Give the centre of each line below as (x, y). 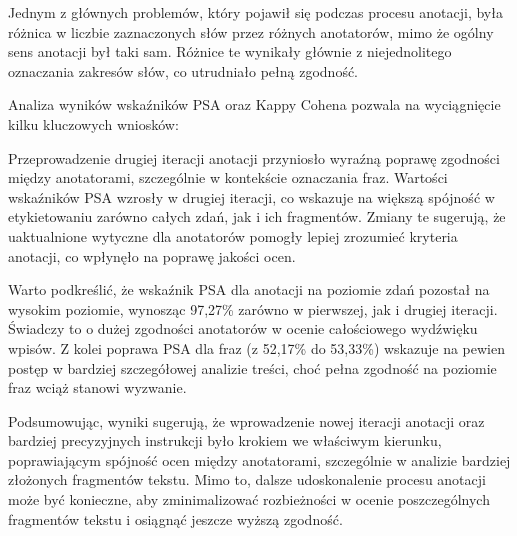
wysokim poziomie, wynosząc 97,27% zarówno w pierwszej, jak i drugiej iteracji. (253, 308)
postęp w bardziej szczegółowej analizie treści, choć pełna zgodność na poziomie (252, 367)
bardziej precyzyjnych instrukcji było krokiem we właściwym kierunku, (225, 440)
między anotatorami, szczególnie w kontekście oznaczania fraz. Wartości (228, 177)
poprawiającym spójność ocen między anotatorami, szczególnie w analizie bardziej (259, 459)
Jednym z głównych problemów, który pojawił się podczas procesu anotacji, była (255, 12)
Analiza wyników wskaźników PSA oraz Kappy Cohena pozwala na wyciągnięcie (254, 104)
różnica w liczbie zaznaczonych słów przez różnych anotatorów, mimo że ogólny (251, 31)
